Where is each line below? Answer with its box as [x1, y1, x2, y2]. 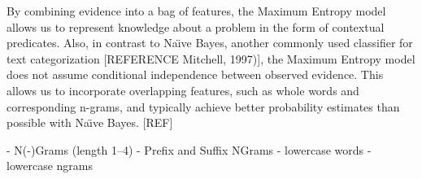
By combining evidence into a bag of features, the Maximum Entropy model [7, 2, 386, 19]
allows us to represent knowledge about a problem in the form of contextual [7, 18, 385, 35]
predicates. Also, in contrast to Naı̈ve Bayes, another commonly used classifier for [7, 34, 413, 51]
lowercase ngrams [7, 157, 93, 174]
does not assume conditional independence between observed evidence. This [7, 66, 384, 83]
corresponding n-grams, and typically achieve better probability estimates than [7, 98, 400, 115]
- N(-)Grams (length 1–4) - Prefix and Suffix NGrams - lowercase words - [7, 141, 372, 158]
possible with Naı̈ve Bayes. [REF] [7, 114, 173, 131]
